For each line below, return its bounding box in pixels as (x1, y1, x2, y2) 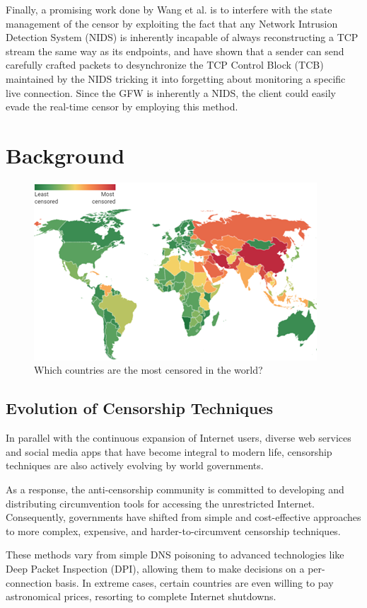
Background (6, 140, 125, 169)
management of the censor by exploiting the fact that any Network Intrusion (6, 16, 338, 30)
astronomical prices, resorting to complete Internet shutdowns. (6, 589, 276, 604)
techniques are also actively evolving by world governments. (6, 458, 264, 473)
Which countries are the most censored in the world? (34, 362, 263, 377)
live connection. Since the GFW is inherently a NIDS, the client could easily (6, 85, 336, 100)
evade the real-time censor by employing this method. (6, 99, 238, 114)
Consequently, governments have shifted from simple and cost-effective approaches (6, 510, 361, 524)
